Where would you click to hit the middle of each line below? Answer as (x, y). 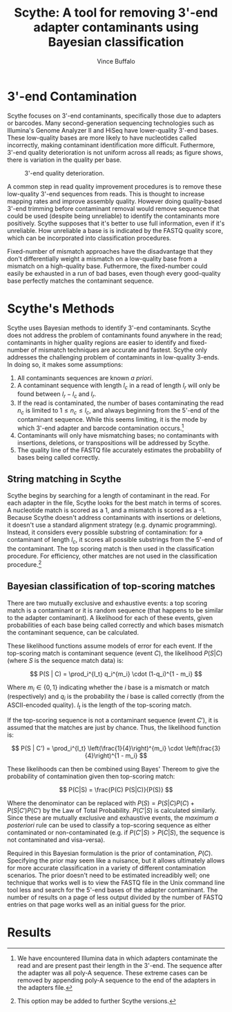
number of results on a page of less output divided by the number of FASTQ (115, 897)
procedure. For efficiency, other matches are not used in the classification (112, 556)
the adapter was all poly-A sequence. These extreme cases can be (112, 973)
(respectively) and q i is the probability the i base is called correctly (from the (116, 697)
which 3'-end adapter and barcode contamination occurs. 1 (100, 428)
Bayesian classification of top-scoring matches (111, 587)
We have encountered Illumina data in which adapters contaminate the (117, 958)
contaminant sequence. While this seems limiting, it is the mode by (112, 420)
